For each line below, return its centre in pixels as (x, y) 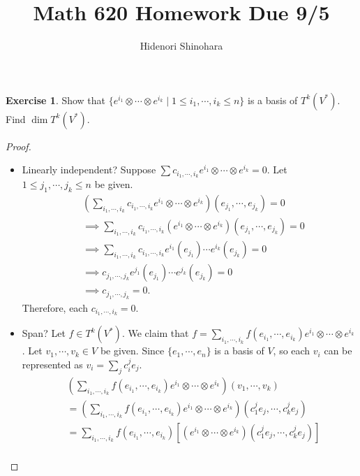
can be (338, 351)
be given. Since (132, 351)
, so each (292, 351)
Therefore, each (55, 307)
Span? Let (44, 333)
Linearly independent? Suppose (89, 170)
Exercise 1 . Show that (56, 100)
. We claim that (155, 333)
